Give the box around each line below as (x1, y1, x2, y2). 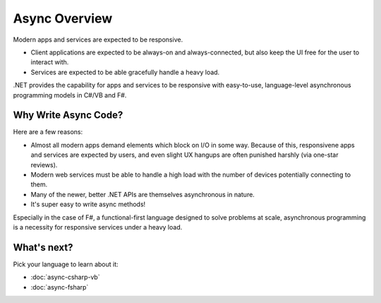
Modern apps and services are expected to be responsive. (13, 35, 183, 44)
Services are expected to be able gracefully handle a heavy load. (30, 68, 220, 76)
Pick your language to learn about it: (13, 260, 119, 268)
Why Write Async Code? (13, 109, 123, 121)
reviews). (30, 160, 58, 169)
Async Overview (13, 11, 113, 26)
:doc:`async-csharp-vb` (30, 273, 100, 282)
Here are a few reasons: (13, 128, 83, 136)
